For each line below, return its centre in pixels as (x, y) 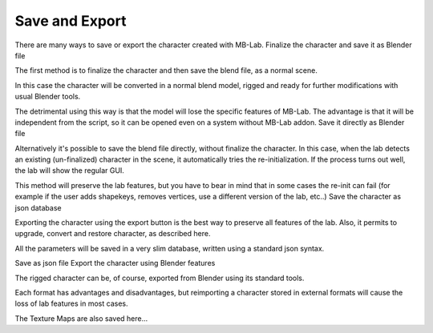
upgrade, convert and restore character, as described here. (113, 234)
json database (38, 207)
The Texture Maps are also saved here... (81, 318)
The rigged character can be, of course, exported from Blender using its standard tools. (160, 278)
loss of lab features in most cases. (71, 303)
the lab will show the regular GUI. (69, 171)
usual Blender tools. (48, 97)
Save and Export (71, 21)
